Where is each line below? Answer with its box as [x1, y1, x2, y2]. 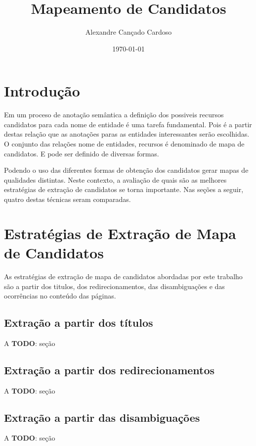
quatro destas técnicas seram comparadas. [4, 194, 131, 204]
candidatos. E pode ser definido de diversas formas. [4, 148, 159, 158]
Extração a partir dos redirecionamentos [4, 362, 215, 377]
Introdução [4, 81, 80, 101]
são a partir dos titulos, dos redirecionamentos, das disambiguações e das [4, 281, 225, 291]
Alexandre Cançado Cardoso [85, 27, 172, 37]
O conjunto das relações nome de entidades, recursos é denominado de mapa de [4, 139, 245, 149]
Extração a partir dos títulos [4, 315, 153, 330]
